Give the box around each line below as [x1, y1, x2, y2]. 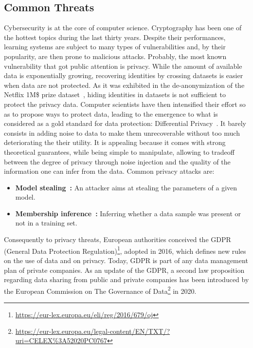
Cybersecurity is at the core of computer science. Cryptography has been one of [4, 22, 242, 33]
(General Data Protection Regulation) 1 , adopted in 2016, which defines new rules [4, 244, 246, 256]
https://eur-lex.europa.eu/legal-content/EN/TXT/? [15, 326, 170, 336]
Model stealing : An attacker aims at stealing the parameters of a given [15, 182, 237, 192]
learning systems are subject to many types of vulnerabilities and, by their [4, 41, 226, 52]
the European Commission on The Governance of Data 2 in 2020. [4, 284, 197, 296]
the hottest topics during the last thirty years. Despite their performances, [4, 32, 226, 42]
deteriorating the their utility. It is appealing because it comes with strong [4, 137, 226, 147]
